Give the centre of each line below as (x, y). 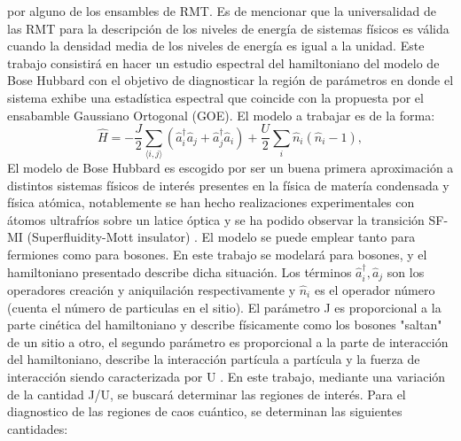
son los (406, 271)
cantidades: (38, 428)
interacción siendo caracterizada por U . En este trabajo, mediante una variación (227, 376)
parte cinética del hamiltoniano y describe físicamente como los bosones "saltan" (225, 325)
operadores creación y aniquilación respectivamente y (152, 289)
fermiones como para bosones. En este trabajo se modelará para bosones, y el (217, 254)
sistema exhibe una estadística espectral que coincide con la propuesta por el (215, 97)
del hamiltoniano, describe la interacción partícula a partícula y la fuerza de (214, 359)
